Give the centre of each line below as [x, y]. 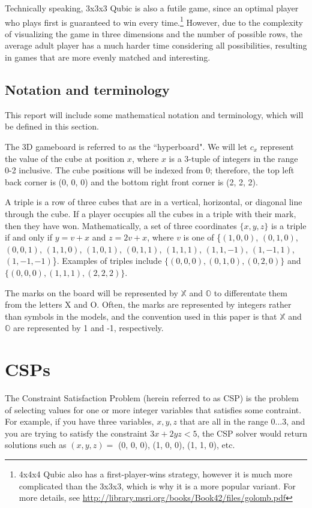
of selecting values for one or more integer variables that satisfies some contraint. [153, 409]
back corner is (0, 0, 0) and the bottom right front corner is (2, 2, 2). [131, 181]
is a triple [289, 225]
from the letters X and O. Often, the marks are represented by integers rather [148, 304]
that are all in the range [224, 421]
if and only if [28, 237]
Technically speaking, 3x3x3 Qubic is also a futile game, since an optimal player [152, 8]
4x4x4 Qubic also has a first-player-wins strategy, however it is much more [156, 474]
